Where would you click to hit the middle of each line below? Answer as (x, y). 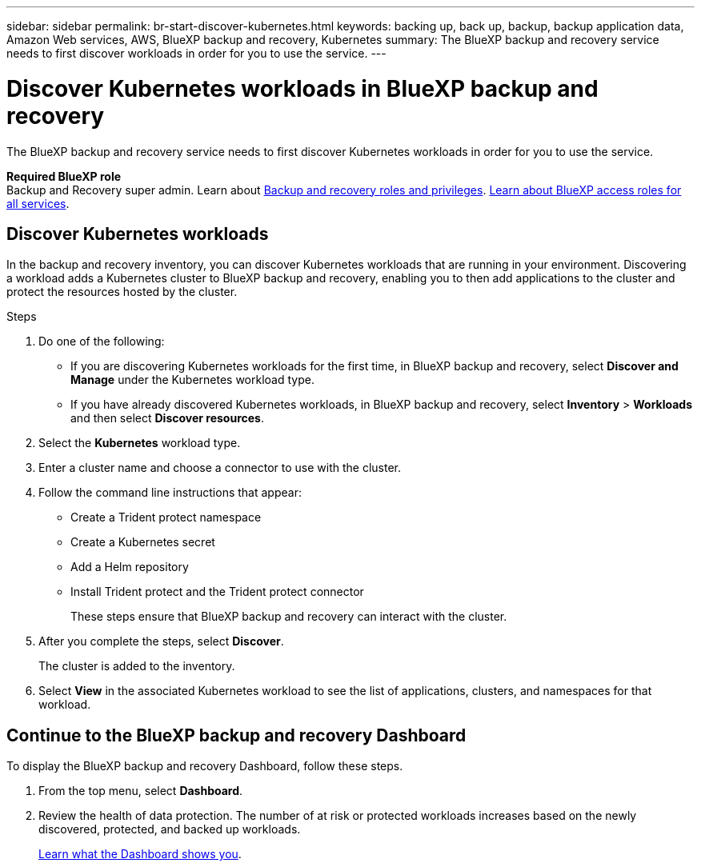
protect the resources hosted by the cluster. (122, 292)
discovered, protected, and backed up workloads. (170, 829)
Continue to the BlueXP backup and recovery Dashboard (236, 735)
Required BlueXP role (64, 176)
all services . (38, 203)
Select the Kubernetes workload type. (140, 443)
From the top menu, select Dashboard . (141, 791)
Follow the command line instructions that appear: (170, 493)
